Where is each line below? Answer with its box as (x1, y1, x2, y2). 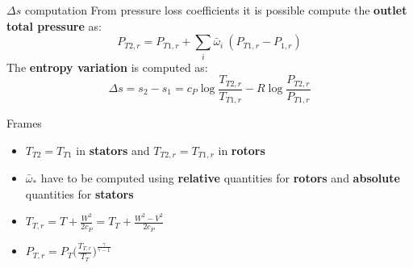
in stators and (76, 141, 150, 158)
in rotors (218, 141, 265, 158)
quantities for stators (25, 185, 134, 202)
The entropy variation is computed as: (6, 58, 208, 75)
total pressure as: (6, 17, 102, 34)
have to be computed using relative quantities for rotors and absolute (40, 170, 400, 186)
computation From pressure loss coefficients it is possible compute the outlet (24, 2, 407, 18)
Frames (6, 115, 42, 132)
